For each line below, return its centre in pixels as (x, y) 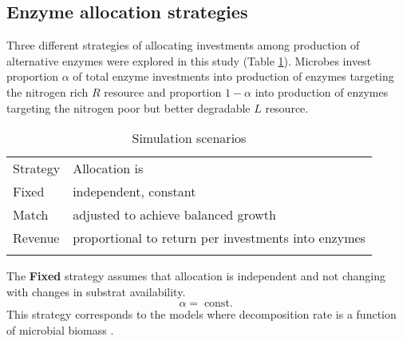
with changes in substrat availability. (96, 291)
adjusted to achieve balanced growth (174, 215)
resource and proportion (163, 91)
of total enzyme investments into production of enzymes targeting (233, 76)
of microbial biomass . (60, 329)
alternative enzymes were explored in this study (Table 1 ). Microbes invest (189, 60)
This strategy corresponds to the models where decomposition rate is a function (201, 314)
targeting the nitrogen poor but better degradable (128, 107)
